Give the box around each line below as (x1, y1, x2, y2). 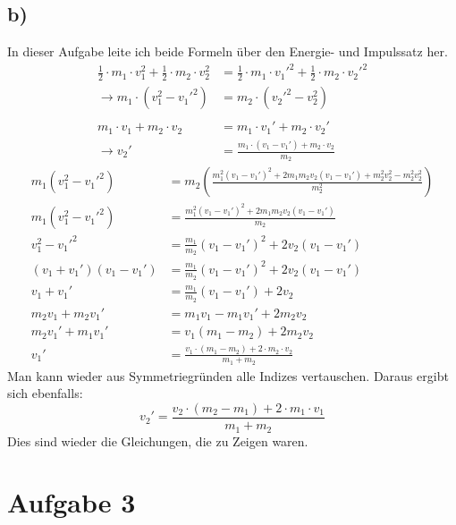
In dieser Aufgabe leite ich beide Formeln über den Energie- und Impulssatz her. (7, 42, 448, 61)
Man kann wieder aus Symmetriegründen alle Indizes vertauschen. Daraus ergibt (7, 366, 449, 385)
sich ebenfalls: (7, 384, 83, 402)
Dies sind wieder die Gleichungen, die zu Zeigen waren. (7, 431, 308, 450)
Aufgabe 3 (7, 484, 136, 521)
